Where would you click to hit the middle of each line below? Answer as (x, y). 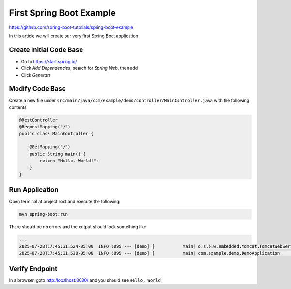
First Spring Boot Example (62, 13)
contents (18, 107)
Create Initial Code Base (46, 50)
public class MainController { (57, 134)
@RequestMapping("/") (45, 127)
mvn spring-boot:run (43, 214)
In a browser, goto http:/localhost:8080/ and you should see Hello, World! (86, 280)
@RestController (39, 120)
